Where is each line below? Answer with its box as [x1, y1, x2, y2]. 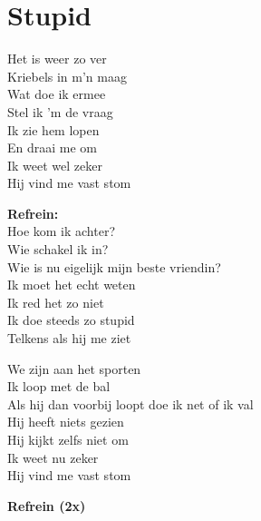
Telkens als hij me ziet [7, 329, 131, 348]
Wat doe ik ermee [7, 84, 106, 103]
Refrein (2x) [7, 496, 86, 515]
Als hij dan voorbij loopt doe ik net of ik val [7, 394, 254, 413]
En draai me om [7, 138, 98, 157]
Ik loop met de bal [7, 377, 111, 396]
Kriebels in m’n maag [7, 66, 127, 85]
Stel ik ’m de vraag [7, 102, 113, 121]
